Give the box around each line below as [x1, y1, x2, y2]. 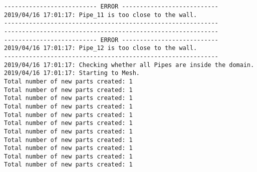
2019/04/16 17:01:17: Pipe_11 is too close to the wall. [4, 11, 197, 18]
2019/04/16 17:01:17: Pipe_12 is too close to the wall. [4, 44, 197, 52]
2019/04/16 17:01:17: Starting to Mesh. [4, 69, 140, 77]
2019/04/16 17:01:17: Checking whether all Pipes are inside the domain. [4, 61, 255, 68]
